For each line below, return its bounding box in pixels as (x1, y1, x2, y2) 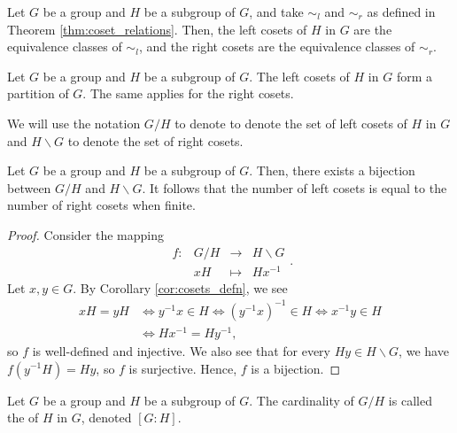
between (7, 178, 51, 197)
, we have (399, 341, 449, 360)
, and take (249, 3, 304, 20)
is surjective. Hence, (128, 359, 237, 377)
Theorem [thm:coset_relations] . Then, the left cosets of (7, 19, 307, 38)
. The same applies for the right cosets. (82, 84, 294, 103)
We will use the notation (7, 113, 141, 132)
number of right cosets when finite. (7, 196, 196, 214)
